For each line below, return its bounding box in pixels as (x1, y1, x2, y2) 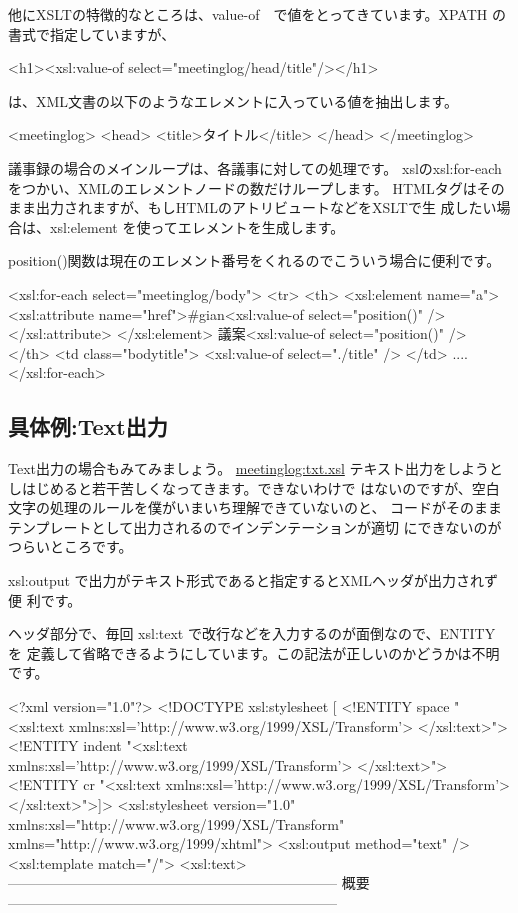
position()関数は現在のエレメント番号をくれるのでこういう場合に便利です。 (8, 250, 501, 271)
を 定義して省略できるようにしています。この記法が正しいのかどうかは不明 (8, 642, 500, 663)
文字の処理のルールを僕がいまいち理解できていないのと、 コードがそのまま (8, 497, 503, 518)
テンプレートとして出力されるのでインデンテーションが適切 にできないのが (8, 516, 502, 537)
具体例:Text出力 (8, 411, 168, 442)
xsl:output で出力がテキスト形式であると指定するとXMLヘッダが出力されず (8, 570, 499, 591)
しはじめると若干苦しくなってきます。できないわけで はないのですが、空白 (8, 477, 500, 498)
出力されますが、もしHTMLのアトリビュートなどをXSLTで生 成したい (35, 197, 497, 218)
